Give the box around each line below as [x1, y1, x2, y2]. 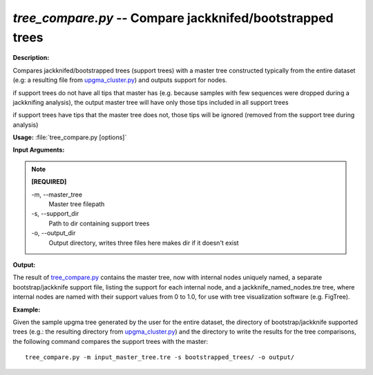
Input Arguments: [12, 145, 65, 154]
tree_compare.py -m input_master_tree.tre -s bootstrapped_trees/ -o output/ [25, 354, 295, 361]
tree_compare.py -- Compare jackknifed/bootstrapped [12, 10, 334, 26]
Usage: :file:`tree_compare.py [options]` [12, 133, 127, 141]
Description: [12, 54, 50, 62]
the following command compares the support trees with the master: [12, 337, 209, 345]
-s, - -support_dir [31, 210, 79, 218]
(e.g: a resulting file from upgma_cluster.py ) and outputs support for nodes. [12, 76, 227, 84]
